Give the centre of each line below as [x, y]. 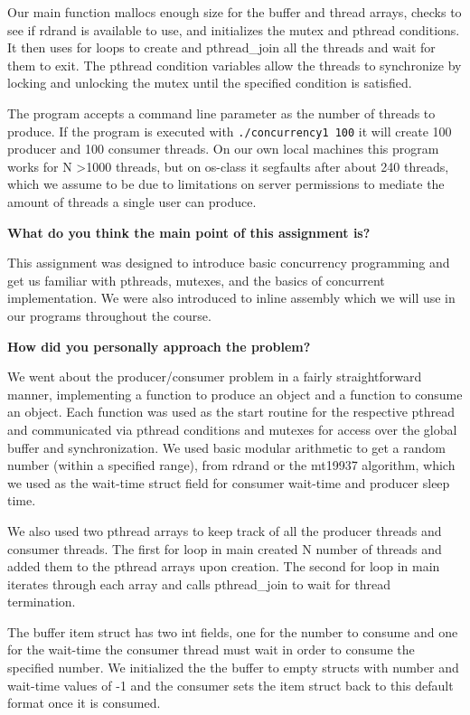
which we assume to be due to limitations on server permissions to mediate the [226, 184]
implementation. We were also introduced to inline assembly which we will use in [231, 298]
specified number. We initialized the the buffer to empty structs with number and [233, 668]
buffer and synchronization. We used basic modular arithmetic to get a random [227, 447]
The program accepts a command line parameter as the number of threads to [221, 113]
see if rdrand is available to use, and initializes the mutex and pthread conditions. [234, 29]
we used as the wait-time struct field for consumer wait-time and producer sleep [229, 482]
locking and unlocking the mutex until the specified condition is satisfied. [210, 83]
